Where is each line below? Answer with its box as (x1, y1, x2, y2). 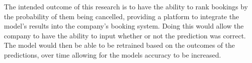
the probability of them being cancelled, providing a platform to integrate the (4, 11, 239, 21)
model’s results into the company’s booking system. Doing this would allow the (4, 21, 244, 31)
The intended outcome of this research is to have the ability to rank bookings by (4, 1, 248, 11)
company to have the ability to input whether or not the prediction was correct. (4, 30, 246, 40)
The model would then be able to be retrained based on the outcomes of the (4, 40, 235, 50)
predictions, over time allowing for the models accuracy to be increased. (4, 49, 221, 60)
